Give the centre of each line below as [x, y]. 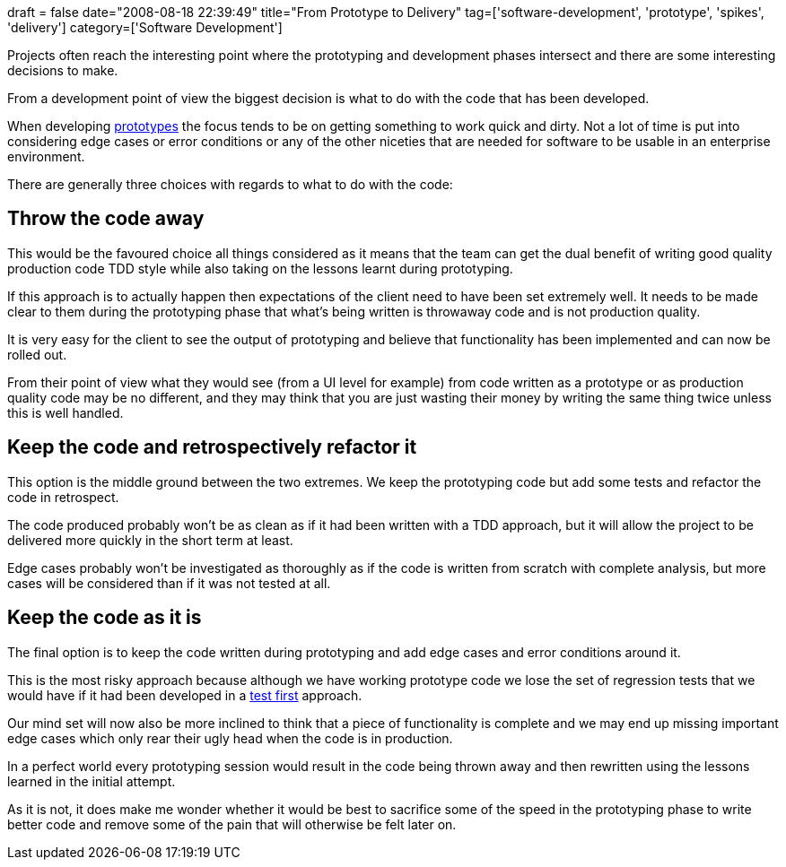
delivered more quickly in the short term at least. [150, 540]
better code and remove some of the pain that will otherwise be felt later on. [232, 824]
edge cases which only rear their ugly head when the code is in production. [230, 738]
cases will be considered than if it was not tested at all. [169, 583]
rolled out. [37, 354]
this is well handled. [65, 412]
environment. [46, 156]
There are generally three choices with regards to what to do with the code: [230, 184]
